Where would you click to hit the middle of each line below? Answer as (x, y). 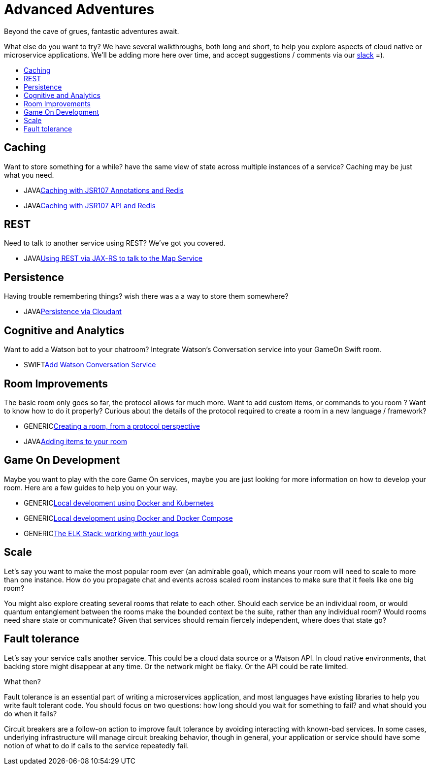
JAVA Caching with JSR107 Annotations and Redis (104, 190)
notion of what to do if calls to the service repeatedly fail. (97, 745)
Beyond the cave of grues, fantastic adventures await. (92, 31)
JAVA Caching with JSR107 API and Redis (90, 205)
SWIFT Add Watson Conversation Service (90, 365)
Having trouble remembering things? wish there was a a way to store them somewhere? (146, 296)
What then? (22, 681)
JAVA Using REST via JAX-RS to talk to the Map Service (113, 258)
